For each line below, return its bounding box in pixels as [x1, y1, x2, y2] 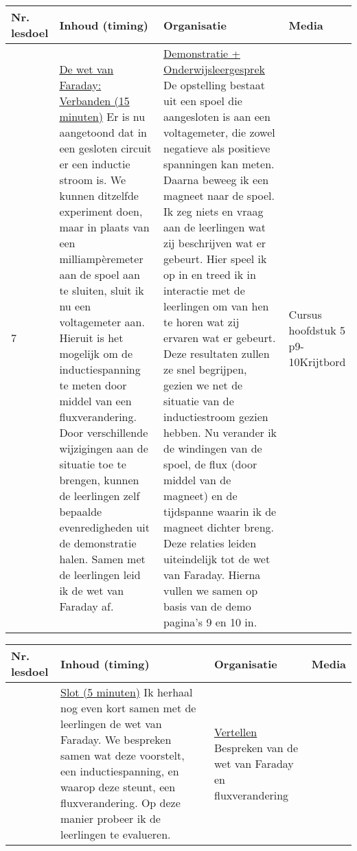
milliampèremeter [59, 251, 143, 266]
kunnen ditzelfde [59, 188, 139, 203]
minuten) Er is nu [59, 109, 146, 124]
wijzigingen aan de [59, 440, 148, 456]
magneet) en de [163, 488, 238, 503]
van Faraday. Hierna [163, 567, 261, 582]
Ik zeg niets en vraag [163, 203, 264, 219]
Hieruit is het [59, 330, 124, 345]
